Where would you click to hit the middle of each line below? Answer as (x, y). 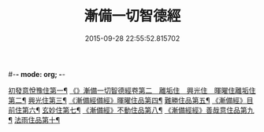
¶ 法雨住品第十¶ (34, 119)
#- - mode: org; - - (37, 74)
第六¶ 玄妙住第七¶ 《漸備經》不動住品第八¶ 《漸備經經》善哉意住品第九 (138, 110)
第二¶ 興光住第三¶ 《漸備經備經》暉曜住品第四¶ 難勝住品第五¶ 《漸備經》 (127, 100)
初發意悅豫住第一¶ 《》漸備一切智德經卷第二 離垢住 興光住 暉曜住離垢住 (132, 90)
